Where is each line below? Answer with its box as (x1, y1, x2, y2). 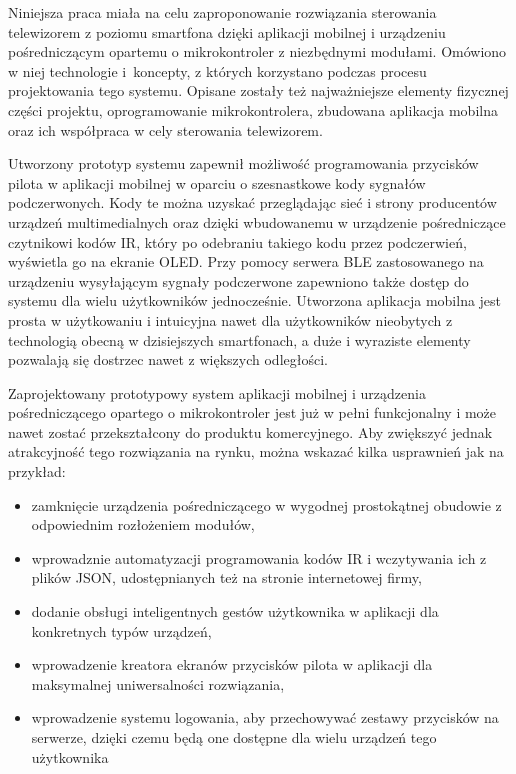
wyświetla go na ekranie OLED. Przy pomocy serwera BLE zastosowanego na (8, 251, 484, 272)
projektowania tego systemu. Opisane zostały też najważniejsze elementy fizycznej (8, 80, 509, 101)
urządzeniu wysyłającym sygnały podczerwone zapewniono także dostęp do (8, 270, 469, 291)
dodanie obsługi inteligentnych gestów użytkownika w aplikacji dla (31, 601, 439, 622)
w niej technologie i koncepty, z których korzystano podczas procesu (8, 60, 427, 81)
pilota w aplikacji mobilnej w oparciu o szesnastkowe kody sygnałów (8, 172, 426, 193)
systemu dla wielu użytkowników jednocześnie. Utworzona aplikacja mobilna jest (8, 290, 502, 311)
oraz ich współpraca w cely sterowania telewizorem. (8, 119, 323, 140)
